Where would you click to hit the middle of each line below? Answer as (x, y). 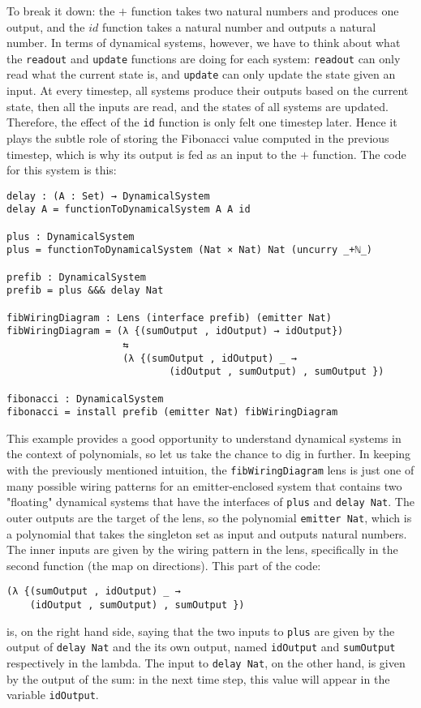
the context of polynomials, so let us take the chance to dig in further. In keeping (209, 454)
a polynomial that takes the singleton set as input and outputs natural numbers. (207, 533)
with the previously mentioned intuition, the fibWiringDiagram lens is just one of (210, 470)
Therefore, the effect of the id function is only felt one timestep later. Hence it (202, 122)
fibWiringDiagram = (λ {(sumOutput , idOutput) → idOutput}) (175, 331)
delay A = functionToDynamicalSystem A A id (129, 210)
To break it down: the (61, 11)
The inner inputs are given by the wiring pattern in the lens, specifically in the (202, 549)
